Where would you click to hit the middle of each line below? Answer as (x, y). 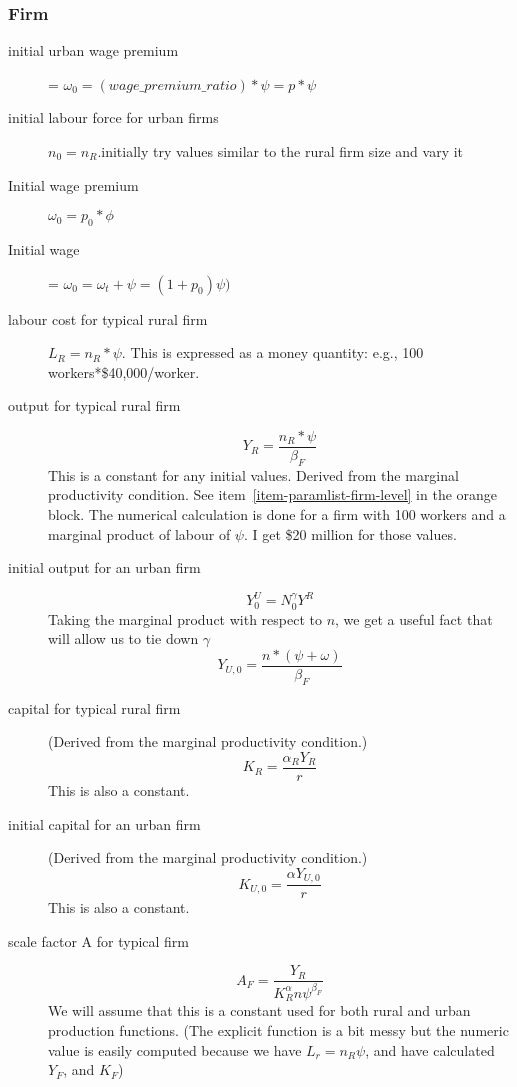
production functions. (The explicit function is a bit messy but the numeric (278, 1029)
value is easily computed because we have (175, 1049)
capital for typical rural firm (94, 707)
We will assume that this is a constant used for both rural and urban (259, 1010)
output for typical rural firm (94, 405)
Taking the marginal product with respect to (185, 618)
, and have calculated (430, 1049)
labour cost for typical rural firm (108, 318)
